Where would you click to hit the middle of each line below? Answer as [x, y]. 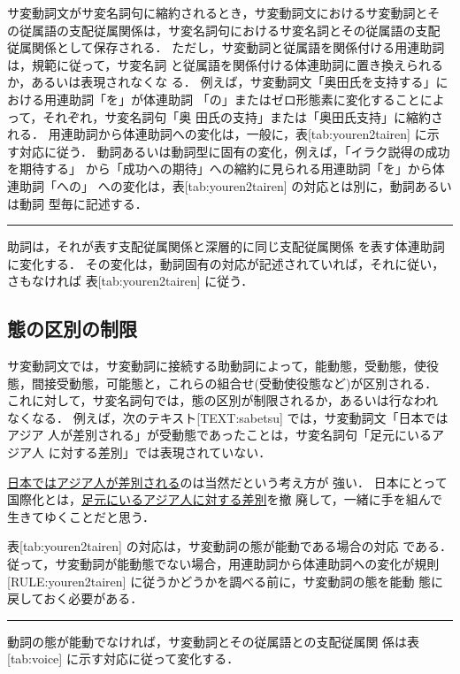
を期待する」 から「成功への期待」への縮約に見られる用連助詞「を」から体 [226, 168]
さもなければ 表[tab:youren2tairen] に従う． [130, 281]
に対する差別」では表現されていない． [160, 452]
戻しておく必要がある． [75, 598]
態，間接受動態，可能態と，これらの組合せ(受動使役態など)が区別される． [222, 383]
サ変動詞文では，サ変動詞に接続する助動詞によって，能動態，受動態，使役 [223, 366]
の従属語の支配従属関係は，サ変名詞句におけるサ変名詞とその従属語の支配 [224, 30]
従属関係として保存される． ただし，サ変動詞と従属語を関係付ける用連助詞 [226, 47]
